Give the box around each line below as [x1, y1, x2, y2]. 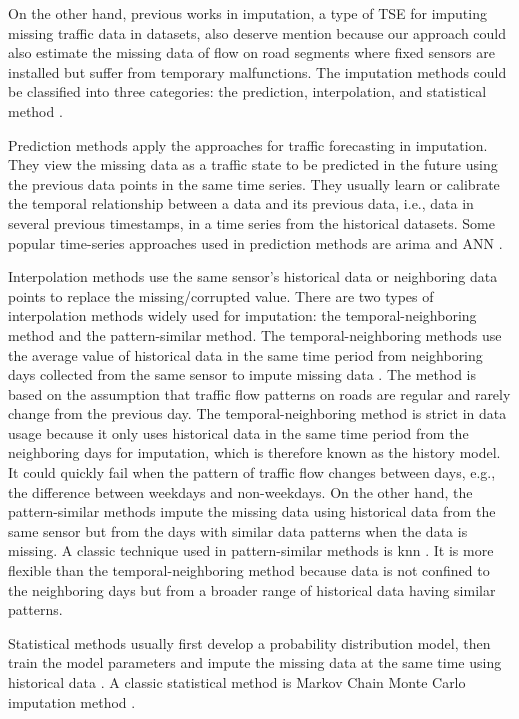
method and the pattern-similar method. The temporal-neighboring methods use [8, 324, 502, 345]
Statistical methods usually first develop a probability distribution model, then [8, 632, 491, 653]
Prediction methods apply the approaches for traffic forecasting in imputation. [8, 134, 488, 155]
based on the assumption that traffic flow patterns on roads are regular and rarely [8, 383, 511, 404]
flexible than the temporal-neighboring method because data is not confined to [8, 560, 490, 581]
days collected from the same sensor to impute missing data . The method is [8, 364, 477, 385]
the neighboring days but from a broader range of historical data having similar [8, 579, 496, 600]
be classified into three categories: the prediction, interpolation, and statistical [8, 81, 487, 102]
